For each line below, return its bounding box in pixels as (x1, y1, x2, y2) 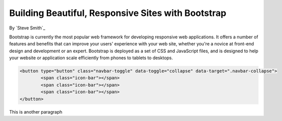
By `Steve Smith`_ (9, 25, 45, 31)
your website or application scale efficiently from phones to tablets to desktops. (9, 55, 173, 61)
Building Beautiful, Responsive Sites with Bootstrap (9, 7, 227, 18)
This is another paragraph (9, 109, 62, 115)
